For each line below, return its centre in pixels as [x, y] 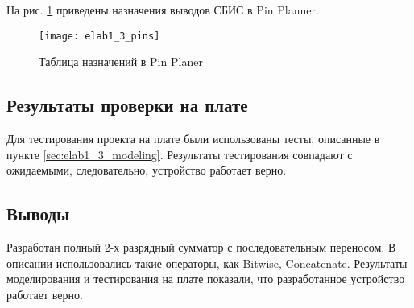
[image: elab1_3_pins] [99, 36]
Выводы [38, 214]
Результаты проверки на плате [127, 105]
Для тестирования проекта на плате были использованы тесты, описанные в [193, 139]
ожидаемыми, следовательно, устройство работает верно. [147, 170]
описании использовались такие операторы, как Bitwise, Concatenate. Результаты [207, 263]
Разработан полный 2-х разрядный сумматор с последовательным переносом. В [201, 247]
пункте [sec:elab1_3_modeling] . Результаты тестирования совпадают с [180, 154]
